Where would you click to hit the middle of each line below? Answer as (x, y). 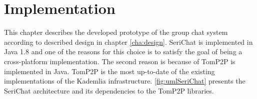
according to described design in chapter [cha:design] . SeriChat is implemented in (128, 42)
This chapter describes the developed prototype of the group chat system (116, 32)
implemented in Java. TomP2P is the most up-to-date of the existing (109, 71)
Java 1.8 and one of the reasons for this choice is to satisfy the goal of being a (123, 51)
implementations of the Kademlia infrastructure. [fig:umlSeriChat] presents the (125, 81)
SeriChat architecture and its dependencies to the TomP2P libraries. (109, 90)
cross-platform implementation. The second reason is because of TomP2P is (120, 61)
